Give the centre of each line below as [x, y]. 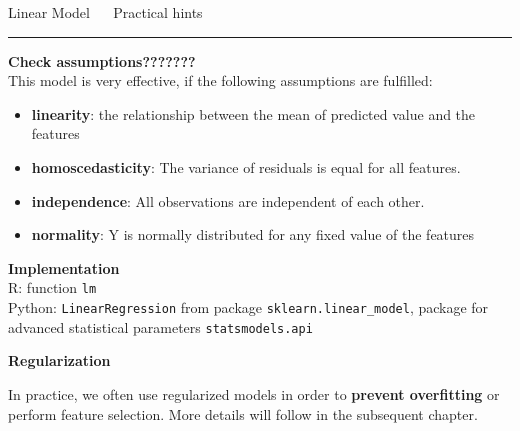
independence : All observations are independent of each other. [228, 200]
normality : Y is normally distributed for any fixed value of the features [253, 234]
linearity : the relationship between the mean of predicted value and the [253, 113]
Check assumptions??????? [102, 60]
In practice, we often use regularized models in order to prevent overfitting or [254, 393]
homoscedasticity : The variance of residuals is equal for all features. [246, 166]
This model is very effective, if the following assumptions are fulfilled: [220, 80]
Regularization [59, 360]
